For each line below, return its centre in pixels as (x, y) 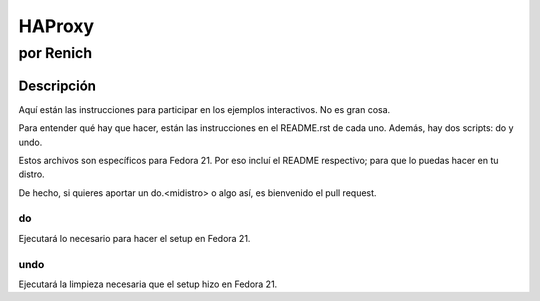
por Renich (55, 53)
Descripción (57, 85)
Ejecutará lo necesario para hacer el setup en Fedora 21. (134, 238)
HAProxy (56, 26)
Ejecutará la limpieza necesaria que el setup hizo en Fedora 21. (148, 284)
